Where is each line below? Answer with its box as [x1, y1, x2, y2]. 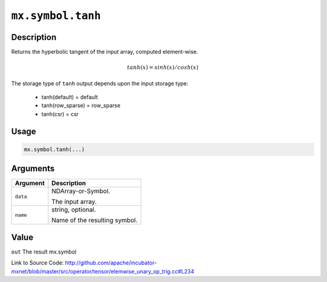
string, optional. [51, 206, 96, 214]
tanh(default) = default [41, 94, 98, 101]
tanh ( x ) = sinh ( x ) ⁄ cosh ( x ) [127, 64, 199, 71]
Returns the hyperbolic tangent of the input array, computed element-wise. [11, 48, 199, 56]
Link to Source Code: [11, 259, 64, 266]
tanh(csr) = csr [41, 110, 79, 117]
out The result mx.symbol [11, 248, 77, 255]
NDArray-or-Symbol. [51, 187, 110, 195]
